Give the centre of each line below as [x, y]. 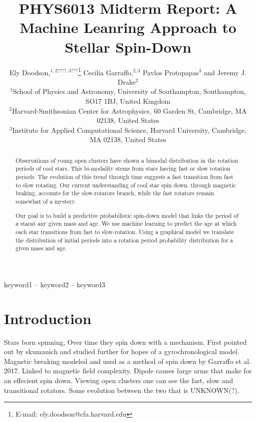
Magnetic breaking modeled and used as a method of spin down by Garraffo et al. [128, 361]
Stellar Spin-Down [128, 46]
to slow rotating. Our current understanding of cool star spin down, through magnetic [126, 185]
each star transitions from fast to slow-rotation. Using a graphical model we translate [125, 231]
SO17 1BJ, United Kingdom [128, 101]
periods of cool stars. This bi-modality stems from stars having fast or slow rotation [123, 168]
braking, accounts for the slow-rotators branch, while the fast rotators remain [115, 193]
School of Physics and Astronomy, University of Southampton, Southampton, [129, 91]
